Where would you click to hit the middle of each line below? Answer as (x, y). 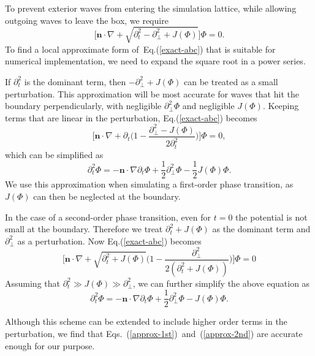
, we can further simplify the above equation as (221, 283)
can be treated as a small (231, 81)
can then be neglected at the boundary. (107, 196)
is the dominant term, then (75, 81)
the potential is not (271, 217)
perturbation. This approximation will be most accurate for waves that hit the (152, 93)
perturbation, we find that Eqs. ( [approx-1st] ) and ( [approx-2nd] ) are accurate (154, 333)
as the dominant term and (261, 229)
